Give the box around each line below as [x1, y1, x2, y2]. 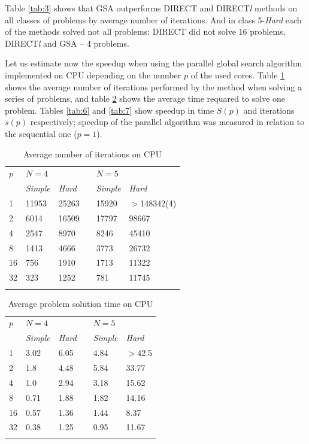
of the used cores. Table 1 [190, 68, 285, 81]
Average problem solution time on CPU [8, 297, 153, 309]
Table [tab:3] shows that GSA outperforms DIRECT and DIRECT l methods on [5, 2, 298, 14]
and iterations [243, 104, 295, 116]
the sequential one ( [5, 127, 77, 139]
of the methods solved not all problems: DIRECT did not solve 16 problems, [5, 25, 286, 38]
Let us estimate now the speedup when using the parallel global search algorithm [5, 57, 302, 69]
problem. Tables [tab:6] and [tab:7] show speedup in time [5, 104, 214, 116]
